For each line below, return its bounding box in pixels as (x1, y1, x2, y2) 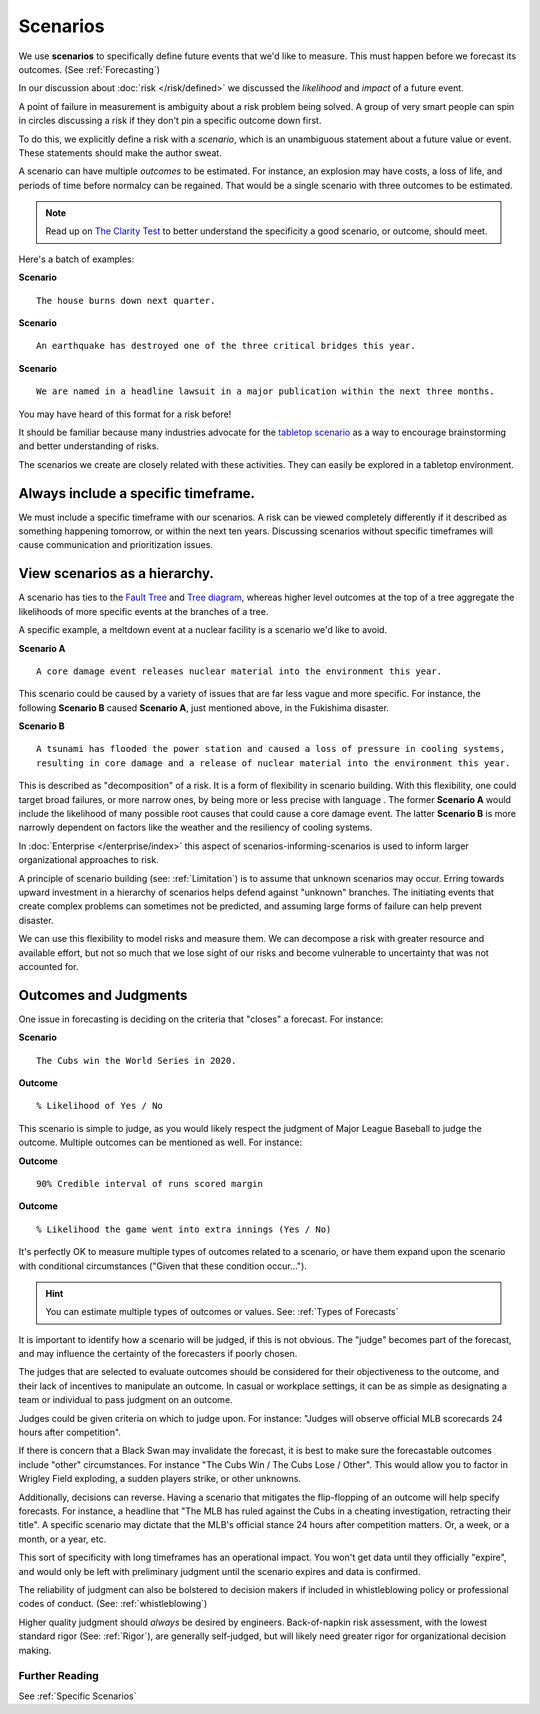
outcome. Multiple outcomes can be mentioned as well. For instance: (18, 1136, 303, 1149)
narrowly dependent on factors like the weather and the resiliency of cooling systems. (18, 821, 373, 834)
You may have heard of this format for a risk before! (18, 408, 232, 420)
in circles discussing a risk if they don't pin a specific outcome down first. (18, 115, 322, 127)
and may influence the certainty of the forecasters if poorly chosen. (18, 1348, 298, 1360)
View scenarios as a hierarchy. (18, 565, 215, 582)
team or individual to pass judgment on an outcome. (18, 1394, 234, 1406)
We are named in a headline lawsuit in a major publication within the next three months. (36, 386, 495, 397)
